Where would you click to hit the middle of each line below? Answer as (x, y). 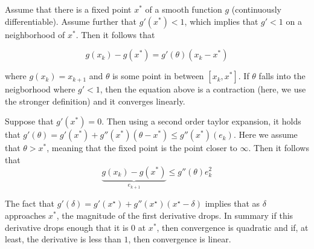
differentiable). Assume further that (71, 21)
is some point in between (158, 76)
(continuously (256, 9)
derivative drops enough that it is (67, 227)
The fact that (30, 203)
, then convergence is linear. (180, 239)
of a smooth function (184, 9)
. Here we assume (265, 134)
